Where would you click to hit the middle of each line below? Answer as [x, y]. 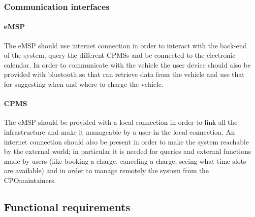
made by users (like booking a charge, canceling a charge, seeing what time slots [125, 161]
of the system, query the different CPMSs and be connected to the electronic [120, 55]
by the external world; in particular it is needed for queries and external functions [127, 151]
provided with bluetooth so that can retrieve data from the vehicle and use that [124, 74]
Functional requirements [67, 206]
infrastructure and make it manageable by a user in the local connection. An [119, 132]
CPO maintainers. [30, 180]
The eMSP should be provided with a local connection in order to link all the [121, 122]
